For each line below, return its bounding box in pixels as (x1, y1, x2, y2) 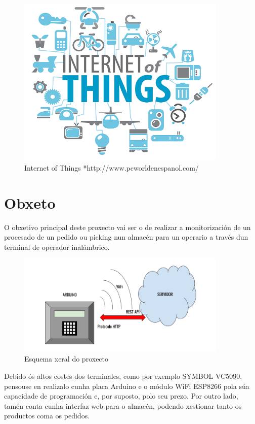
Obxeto (4, 192, 56, 213)
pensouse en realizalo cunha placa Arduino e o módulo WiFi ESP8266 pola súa (4, 380, 249, 391)
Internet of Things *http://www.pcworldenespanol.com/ (24, 162, 199, 173)
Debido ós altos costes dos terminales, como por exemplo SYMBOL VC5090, (4, 370, 242, 381)
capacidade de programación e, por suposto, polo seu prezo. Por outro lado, (4, 390, 238, 401)
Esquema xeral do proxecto (24, 353, 109, 364)
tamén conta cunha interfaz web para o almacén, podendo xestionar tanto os (4, 400, 242, 411)
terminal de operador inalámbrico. (4, 241, 110, 252)
